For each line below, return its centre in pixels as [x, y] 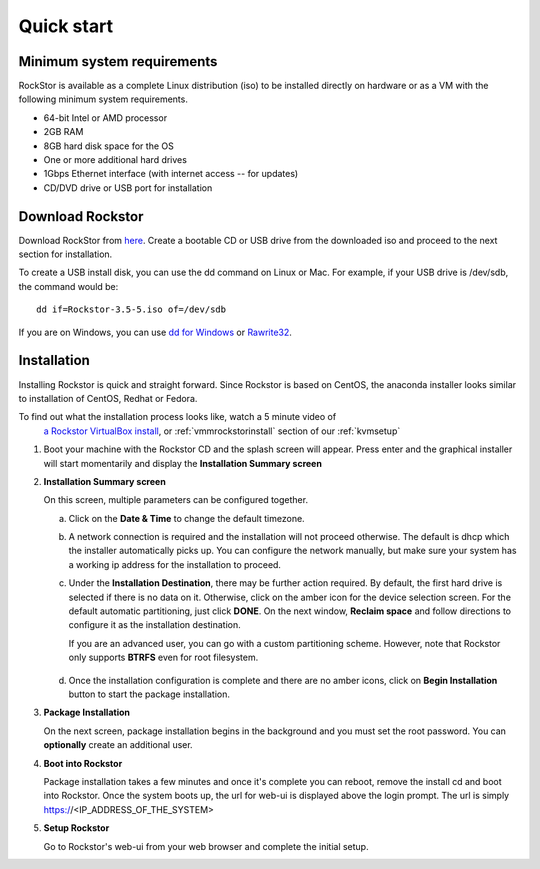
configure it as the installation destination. [154, 625]
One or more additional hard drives [115, 160]
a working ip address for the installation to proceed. [175, 564]
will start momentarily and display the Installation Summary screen [182, 463]
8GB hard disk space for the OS [108, 146]
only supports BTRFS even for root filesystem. [163, 657]
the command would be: [68, 286]
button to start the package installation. [149, 694]
